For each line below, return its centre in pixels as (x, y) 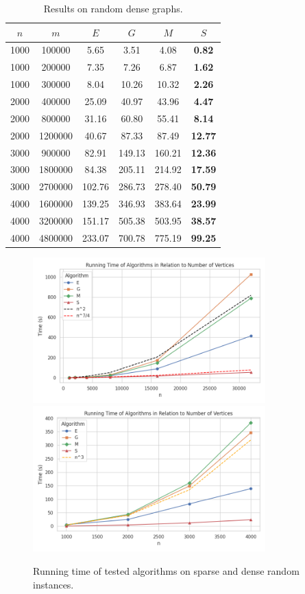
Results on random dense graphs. (113, 8)
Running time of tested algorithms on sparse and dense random (166, 570)
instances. (53, 584)
